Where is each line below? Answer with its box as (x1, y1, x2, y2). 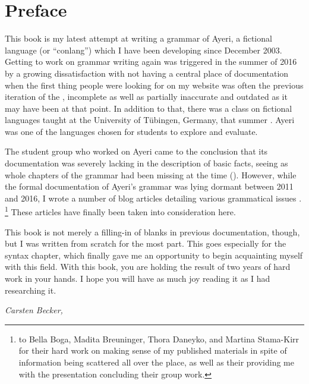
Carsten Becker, (5, 304, 63, 316)
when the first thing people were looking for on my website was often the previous (5, 78, 304, 91)
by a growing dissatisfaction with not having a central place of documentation (5, 67, 289, 79)
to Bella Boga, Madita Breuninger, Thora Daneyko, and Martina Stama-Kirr (18, 332, 299, 345)
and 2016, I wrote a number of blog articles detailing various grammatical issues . (5, 191, 302, 204)
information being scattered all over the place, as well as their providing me (18, 356, 294, 369)
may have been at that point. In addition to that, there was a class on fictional (5, 102, 292, 114)
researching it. (5, 284, 56, 296)
